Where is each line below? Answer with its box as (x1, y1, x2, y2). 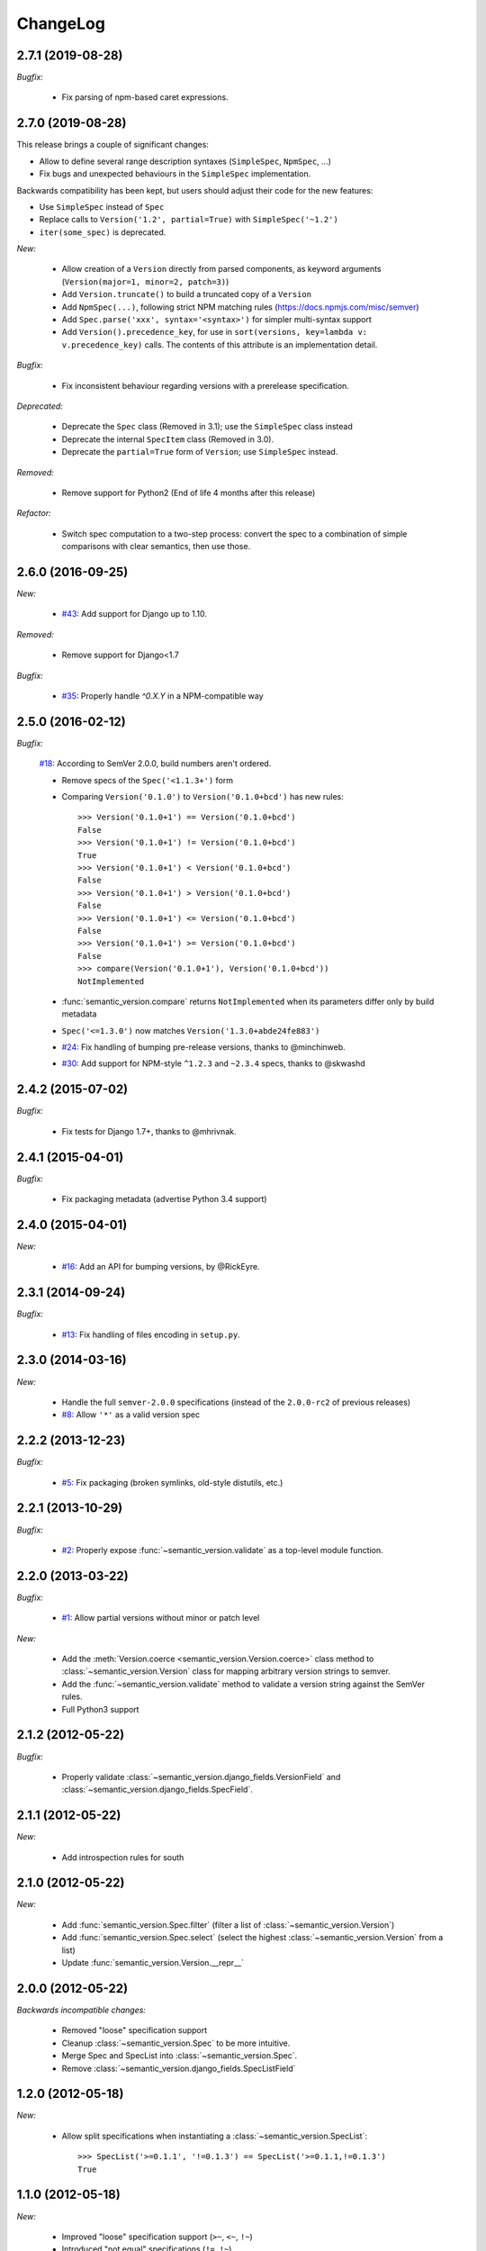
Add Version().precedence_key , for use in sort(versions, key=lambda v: (61, 327, 368, 338)
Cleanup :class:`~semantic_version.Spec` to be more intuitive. (61, 2038, 291, 2048)
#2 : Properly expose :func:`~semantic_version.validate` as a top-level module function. (61, 1544, 384, 1555)
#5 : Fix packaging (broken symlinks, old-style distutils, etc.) (61, 1477, 283, 1487)
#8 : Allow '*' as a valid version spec (61, 1409, 201, 1420)
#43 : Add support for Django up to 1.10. (61, 609, 207, 619)
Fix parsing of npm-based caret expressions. (61, 92, 229, 103)
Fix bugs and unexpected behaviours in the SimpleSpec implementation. (39, 168, 311, 179)
